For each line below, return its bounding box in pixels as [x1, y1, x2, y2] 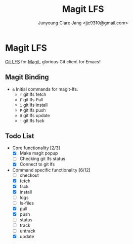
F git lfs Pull [19, 96, 44, 102]
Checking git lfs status [19, 156, 66, 162]
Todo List [5, 132, 35, 140]
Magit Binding [5, 73, 49, 81]
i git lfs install [19, 102, 48, 108]
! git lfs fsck [19, 118, 44, 123]
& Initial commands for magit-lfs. [12, 86, 78, 92]
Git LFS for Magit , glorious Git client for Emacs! [5, 58, 101, 65]
